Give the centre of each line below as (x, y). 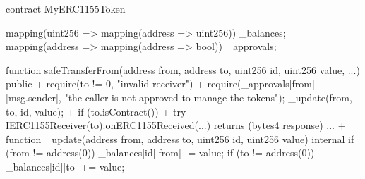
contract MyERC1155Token (66, 8)
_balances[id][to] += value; (65, 166)
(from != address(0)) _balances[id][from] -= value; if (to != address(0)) (160, 153)
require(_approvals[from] (261, 84)
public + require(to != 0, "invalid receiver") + (105, 84)
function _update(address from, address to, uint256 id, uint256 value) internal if (180, 138)
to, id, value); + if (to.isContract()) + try (96, 111)
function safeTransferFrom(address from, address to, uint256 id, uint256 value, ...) (183, 69)
